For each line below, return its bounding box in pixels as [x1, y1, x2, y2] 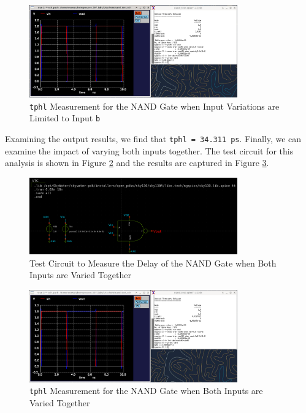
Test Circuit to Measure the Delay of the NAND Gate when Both [29, 256, 277, 269]
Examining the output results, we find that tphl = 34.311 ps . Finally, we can [5, 132, 302, 145]
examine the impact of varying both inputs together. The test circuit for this [5, 144, 294, 157]
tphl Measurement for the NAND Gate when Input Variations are [29, 99, 280, 112]
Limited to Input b [29, 112, 101, 124]
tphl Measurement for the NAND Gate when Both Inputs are [29, 384, 263, 397]
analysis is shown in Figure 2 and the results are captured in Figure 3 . [5, 156, 269, 169]
